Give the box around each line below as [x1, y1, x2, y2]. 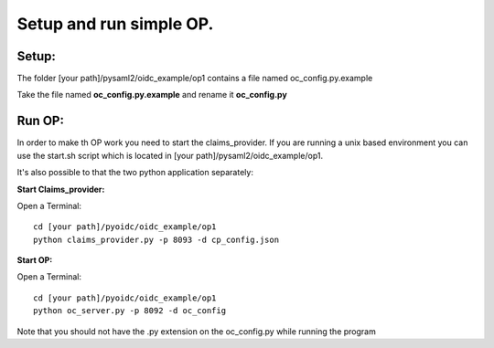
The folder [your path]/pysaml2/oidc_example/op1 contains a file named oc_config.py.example [16, 73, 373, 84]
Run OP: [16, 113, 64, 129]
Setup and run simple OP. [16, 14, 214, 34]
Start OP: [16, 255, 53, 266]
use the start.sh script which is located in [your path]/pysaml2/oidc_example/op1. [16, 150, 324, 161]
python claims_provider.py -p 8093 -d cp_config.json [33, 234, 279, 245]
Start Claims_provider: [16, 184, 105, 195]
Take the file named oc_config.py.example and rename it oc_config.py [16, 90, 287, 100]
